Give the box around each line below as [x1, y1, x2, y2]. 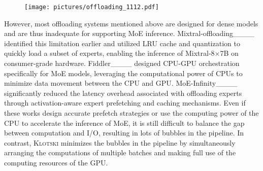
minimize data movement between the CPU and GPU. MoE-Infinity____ [4, 78, 238, 88]
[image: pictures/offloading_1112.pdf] [24, 4, 159, 11]
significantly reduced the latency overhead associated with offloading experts [4, 87, 242, 98]
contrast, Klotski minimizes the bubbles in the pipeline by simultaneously [4, 137, 236, 148]
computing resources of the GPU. [4, 157, 108, 167]
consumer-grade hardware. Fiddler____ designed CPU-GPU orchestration [4, 58, 240, 69]
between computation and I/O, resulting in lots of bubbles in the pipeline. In [4, 127, 244, 138]
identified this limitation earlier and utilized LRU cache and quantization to [4, 38, 240, 48]
